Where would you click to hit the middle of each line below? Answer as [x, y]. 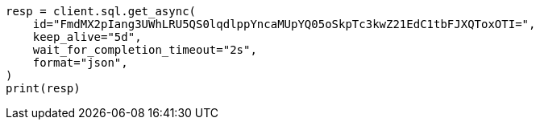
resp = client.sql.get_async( [101, 11]
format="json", [80, 63]
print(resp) [43, 88]
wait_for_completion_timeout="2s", [145, 50]
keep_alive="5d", [87, 37]
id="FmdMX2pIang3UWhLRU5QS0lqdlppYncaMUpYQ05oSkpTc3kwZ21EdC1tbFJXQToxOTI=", [284, 24]
